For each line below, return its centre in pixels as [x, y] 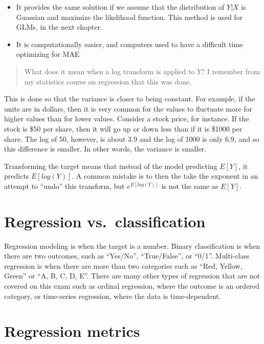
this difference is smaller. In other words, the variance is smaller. [105, 149]
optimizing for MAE [48, 54]
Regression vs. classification [105, 221]
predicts [17, 176]
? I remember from [231, 71]
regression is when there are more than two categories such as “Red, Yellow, [123, 265]
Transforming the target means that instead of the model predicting [111, 166]
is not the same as [190, 186]
